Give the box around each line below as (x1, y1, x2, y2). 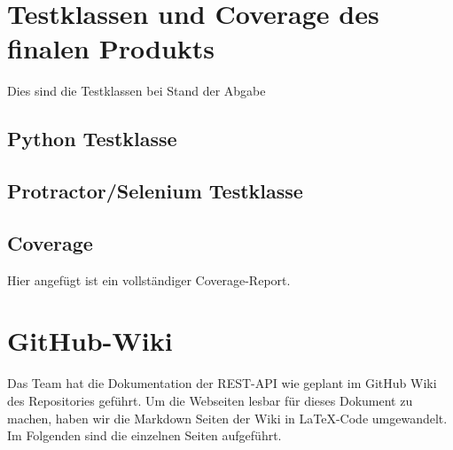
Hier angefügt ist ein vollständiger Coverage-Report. (7, 270, 291, 289)
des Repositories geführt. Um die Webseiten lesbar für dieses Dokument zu (7, 391, 413, 409)
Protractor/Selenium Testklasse (7, 177, 303, 205)
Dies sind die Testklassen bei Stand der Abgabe (7, 81, 266, 100)
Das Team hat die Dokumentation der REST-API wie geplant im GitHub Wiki (7, 374, 437, 392)
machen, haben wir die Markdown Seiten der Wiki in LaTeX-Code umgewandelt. (7, 408, 448, 427)
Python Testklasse (7, 125, 177, 152)
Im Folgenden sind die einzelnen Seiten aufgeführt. (7, 426, 282, 445)
